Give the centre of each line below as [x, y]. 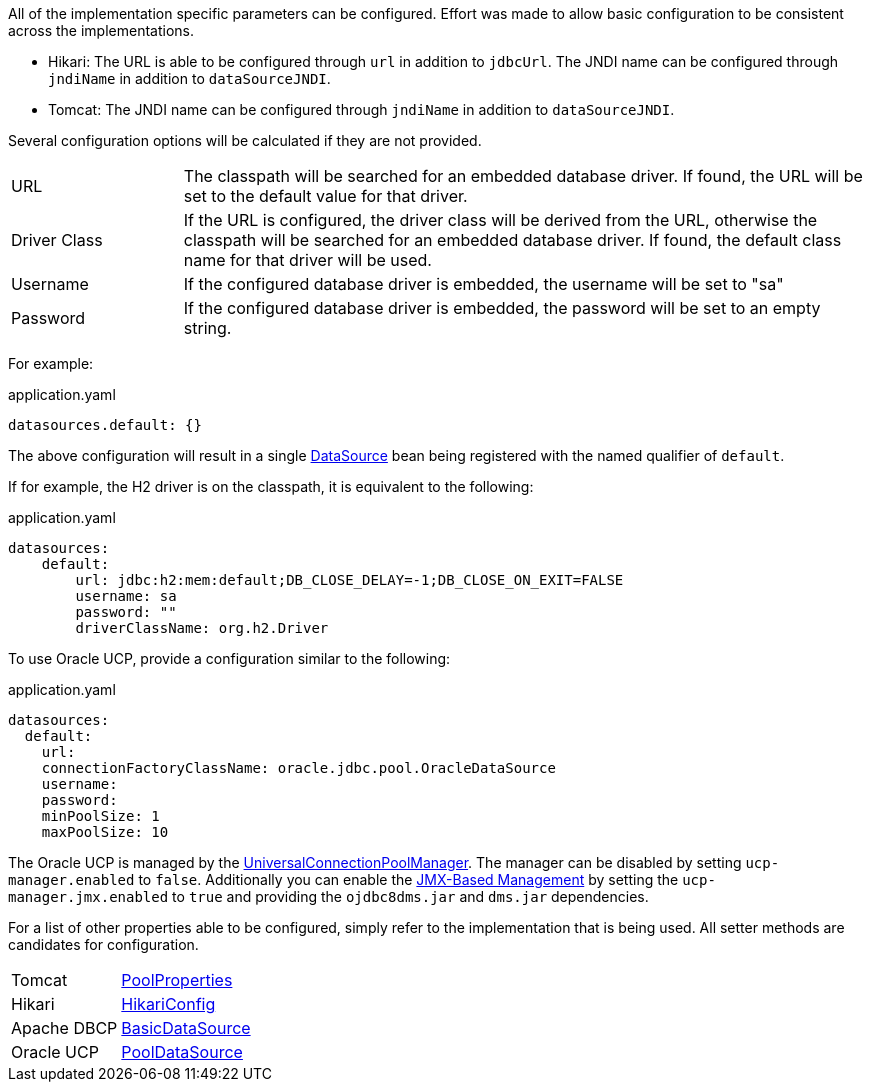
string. [207, 328]
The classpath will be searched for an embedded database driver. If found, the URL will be [523, 176]
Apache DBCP [64, 1028]
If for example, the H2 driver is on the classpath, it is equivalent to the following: [271, 486]
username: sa [126, 596]
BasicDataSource [186, 1028]
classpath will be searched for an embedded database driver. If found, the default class [512, 240]
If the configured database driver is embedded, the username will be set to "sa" [483, 284]
